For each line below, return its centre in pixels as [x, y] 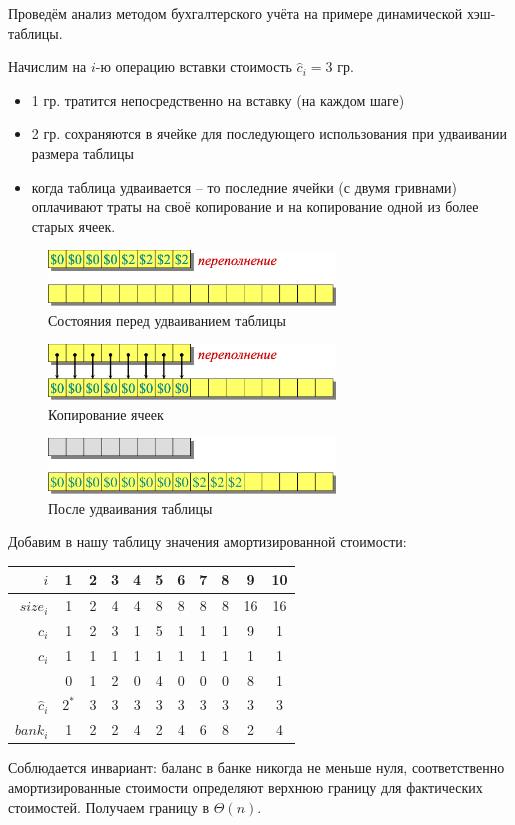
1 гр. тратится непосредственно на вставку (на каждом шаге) [218, 99]
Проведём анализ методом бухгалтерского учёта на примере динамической [235, 13]
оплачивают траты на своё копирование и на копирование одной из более [255, 206]
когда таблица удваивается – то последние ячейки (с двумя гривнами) [244, 186]
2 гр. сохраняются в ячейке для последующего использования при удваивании [269, 133]
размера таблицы [82, 152]
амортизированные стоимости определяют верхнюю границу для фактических [245, 786]
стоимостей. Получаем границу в [109, 806]
